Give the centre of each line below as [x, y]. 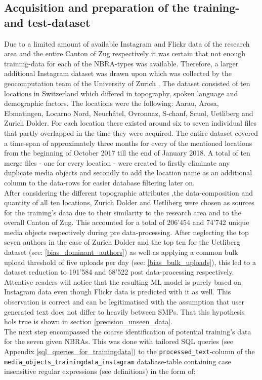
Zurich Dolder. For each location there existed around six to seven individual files [130, 123]
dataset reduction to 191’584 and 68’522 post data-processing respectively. [119, 272]
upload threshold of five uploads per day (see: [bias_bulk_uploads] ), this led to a [130, 262]
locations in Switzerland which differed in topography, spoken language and [121, 93]
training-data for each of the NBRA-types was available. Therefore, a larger [121, 63]
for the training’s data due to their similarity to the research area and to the [123, 212]
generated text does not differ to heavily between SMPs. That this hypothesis [124, 311]
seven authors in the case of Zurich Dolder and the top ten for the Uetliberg [122, 242]
